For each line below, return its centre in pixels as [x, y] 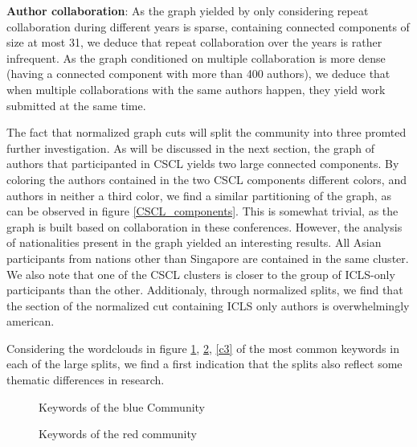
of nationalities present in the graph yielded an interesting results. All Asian [194, 242]
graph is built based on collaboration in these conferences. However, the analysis [204, 226]
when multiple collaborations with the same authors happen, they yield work [196, 89]
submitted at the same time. [76, 105]
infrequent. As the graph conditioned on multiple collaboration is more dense [196, 57]
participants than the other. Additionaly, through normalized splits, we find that [205, 290]
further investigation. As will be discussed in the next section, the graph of [190, 148]
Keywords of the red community [118, 434]
